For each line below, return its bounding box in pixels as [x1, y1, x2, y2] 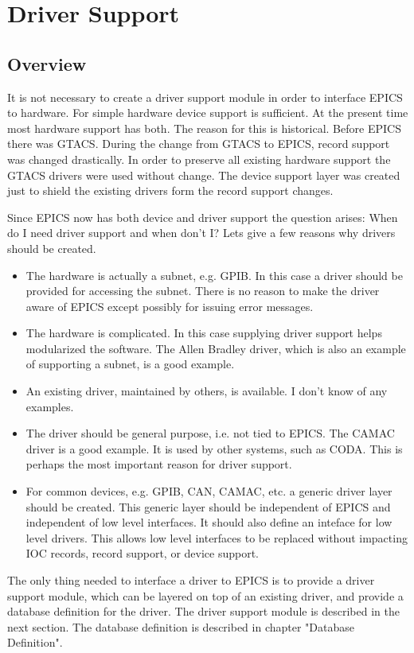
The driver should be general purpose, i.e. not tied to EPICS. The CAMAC [25, 425, 395, 441]
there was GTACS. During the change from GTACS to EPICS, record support [7, 135, 390, 152]
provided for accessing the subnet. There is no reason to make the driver [25, 282, 380, 299]
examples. [25, 398, 74, 414]
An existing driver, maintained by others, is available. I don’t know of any [25, 383, 388, 399]
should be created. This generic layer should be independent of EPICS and [25, 498, 391, 515]
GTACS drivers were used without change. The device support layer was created [7, 166, 400, 183]
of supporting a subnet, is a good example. [25, 356, 235, 372]
